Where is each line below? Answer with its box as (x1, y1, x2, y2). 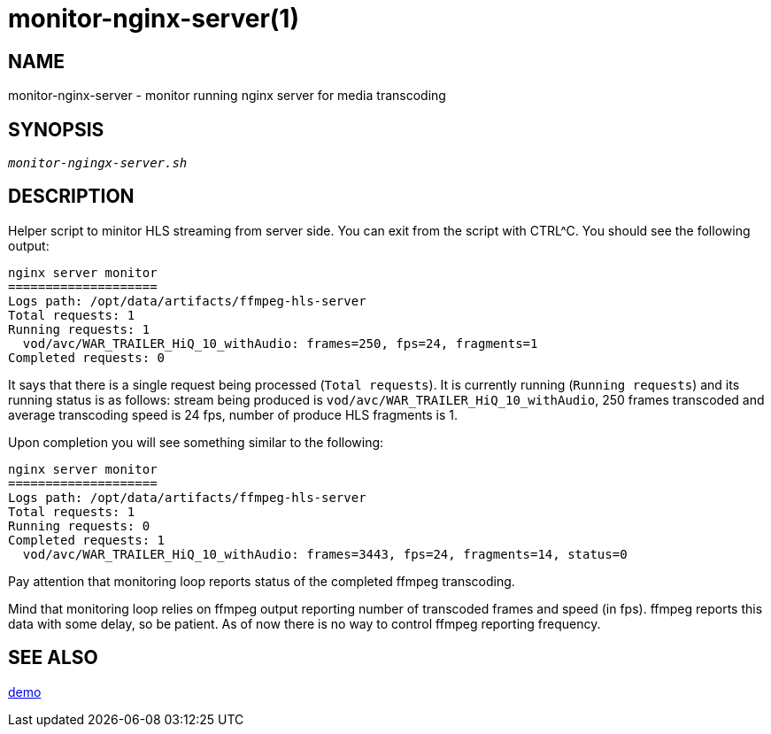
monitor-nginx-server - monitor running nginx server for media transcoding (8, 88, 446, 104)
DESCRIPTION (8, 185, 135, 208)
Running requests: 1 (8, 321, 150, 336)
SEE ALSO (8, 646, 98, 669)
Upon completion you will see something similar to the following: (8, 434, 384, 450)
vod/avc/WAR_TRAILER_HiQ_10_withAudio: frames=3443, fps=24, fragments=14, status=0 (22, 546, 628, 561)
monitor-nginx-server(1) (8, 4, 299, 34)
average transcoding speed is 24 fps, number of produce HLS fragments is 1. (8, 406, 458, 422)
